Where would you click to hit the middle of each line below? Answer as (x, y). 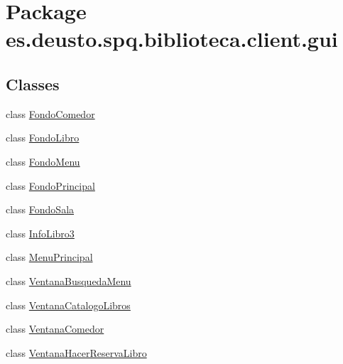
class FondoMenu (43, 161)
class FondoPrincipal (50, 185)
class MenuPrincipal (49, 257)
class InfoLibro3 (40, 233)
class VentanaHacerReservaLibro (76, 352)
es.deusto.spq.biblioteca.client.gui (172, 39)
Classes (33, 84)
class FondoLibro (43, 138)
